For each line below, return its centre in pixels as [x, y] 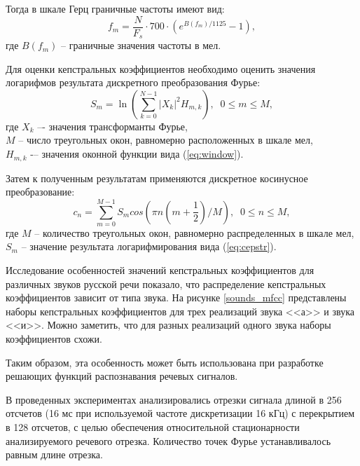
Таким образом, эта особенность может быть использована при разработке [165, 362]
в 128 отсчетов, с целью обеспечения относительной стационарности [153, 426]
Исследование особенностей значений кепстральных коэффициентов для [160, 270]
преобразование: [40, 192]
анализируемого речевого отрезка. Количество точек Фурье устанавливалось [168, 440]
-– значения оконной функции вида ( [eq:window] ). [137, 154]
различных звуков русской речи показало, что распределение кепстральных [166, 283]
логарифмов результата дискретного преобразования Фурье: [133, 82]
